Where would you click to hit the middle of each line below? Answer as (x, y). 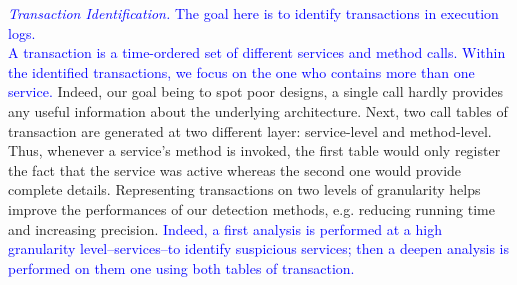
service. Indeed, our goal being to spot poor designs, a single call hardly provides (255, 91)
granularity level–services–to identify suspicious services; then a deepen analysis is (259, 248)
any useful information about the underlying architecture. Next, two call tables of (258, 110)
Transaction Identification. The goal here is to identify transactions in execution (253, 13)
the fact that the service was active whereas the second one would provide (235, 169)
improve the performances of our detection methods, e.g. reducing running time (251, 208)
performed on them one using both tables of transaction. (181, 267)
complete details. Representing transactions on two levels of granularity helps (244, 189)
